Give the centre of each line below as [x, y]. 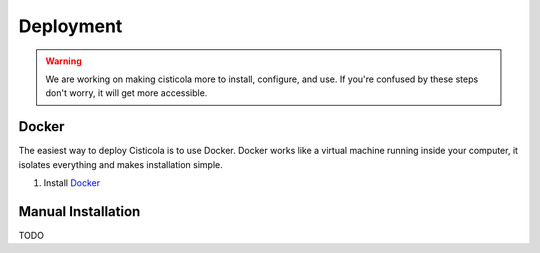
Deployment [70, 26]
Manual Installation [79, 211]
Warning [63, 61]
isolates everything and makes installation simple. [121, 164]
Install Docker [71, 183]
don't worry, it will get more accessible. [126, 93]
